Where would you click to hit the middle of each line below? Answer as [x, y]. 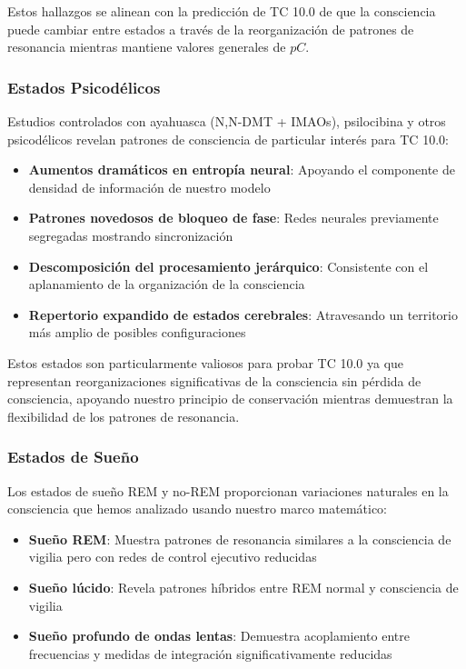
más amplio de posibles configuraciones [137, 332]
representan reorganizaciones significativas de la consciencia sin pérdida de [214, 380]
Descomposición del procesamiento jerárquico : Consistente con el [228, 266]
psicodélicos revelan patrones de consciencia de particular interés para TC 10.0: [228, 139]
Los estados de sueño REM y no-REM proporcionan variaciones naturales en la [228, 490]
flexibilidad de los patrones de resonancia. [124, 416]
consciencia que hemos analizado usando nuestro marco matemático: [198, 509]
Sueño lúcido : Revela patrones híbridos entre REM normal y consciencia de [243, 587]
